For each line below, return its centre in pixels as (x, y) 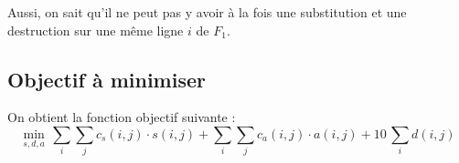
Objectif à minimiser (107, 79)
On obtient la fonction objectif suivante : (122, 117)
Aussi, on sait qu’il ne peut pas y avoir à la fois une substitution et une (207, 12)
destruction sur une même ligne (96, 30)
